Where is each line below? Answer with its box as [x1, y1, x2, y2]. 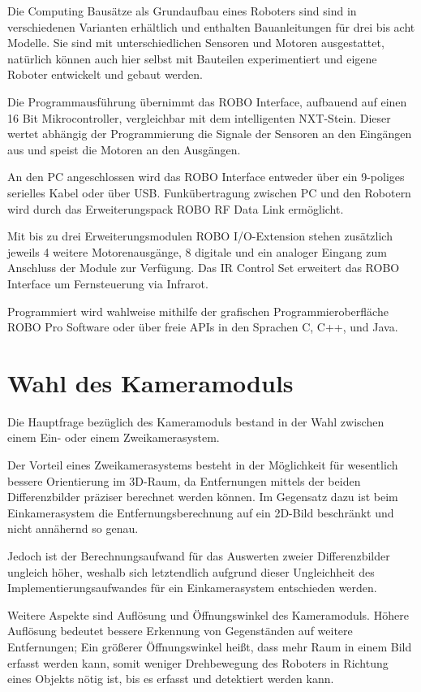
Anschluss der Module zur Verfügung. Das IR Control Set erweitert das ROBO [7, 259, 400, 276]
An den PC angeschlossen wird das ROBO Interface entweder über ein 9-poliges [7, 168, 405, 185]
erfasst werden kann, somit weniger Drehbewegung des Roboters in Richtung [7, 654, 389, 671]
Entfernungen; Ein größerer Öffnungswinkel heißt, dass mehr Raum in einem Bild [7, 638, 412, 655]
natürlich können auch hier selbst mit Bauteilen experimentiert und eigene [7, 50, 377, 67]
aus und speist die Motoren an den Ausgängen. [7, 141, 241, 158]
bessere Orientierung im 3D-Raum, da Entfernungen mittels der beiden [7, 472, 361, 489]
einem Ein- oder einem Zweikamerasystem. [7, 429, 220, 446]
